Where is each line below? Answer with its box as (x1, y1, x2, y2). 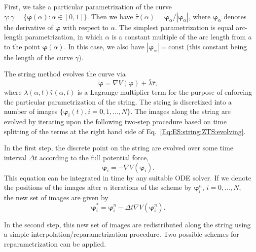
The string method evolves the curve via (4, 69, 126, 79)
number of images (4, 106, 58, 116)
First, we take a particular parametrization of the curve (4, 1, 172, 11)
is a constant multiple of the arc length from (111, 32, 246, 42)
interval (4, 152, 27, 162)
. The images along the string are (130, 106, 231, 116)
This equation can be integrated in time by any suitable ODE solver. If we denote (4, 172, 252, 182)
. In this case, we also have (64, 41, 145, 51)
